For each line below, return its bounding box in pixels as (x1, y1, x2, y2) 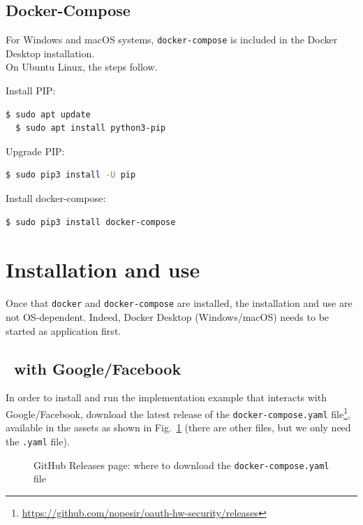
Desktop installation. (6, 45, 95, 60)
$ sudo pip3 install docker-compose (6, 217, 176, 227)
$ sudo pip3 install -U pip (6, 170, 136, 180)
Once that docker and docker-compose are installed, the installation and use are (6, 296, 353, 310)
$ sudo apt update (6, 109, 91, 120)
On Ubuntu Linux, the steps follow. (6, 59, 158, 74)
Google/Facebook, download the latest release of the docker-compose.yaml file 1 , (6, 404, 350, 421)
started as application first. (6, 323, 121, 338)
